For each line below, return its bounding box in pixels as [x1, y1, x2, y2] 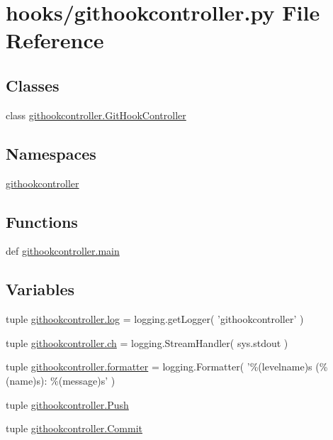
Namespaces [6, 142, 96, 164]
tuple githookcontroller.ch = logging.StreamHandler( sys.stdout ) [6, 335, 288, 350]
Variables [6, 278, 75, 300]
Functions [6, 210, 78, 232]
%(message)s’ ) [50, 373, 115, 387]
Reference [6, 26, 104, 55]
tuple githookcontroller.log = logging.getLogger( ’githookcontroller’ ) [6, 312, 304, 326]
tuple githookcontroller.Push [6, 397, 129, 412]
